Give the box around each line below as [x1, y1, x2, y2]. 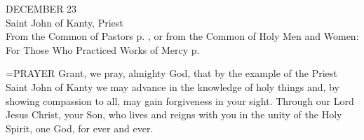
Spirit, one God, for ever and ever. [6, 120, 154, 135]
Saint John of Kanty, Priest [6, 15, 123, 29]
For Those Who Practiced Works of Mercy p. [6, 42, 200, 57]
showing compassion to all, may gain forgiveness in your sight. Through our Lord [6, 93, 354, 108]
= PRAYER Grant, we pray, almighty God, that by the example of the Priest [6, 66, 337, 80]
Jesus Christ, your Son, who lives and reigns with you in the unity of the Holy [6, 107, 342, 122]
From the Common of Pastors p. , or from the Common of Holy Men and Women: [6, 29, 359, 43]
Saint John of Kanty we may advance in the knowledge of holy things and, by [6, 79, 339, 94]
